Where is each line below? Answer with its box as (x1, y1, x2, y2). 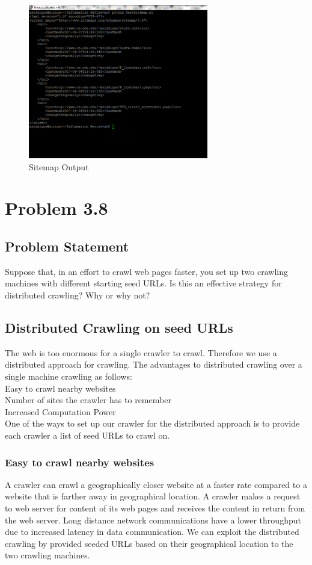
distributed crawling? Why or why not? (5, 289, 150, 301)
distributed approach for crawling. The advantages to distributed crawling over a (5, 358, 302, 371)
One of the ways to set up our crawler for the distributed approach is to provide (5, 417, 300, 430)
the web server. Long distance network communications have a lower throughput (5, 513, 301, 526)
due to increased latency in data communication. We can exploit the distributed (5, 525, 299, 538)
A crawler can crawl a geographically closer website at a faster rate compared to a (5, 478, 307, 490)
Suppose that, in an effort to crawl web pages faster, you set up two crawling (5, 265, 288, 277)
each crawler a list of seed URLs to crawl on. (5, 429, 170, 441)
